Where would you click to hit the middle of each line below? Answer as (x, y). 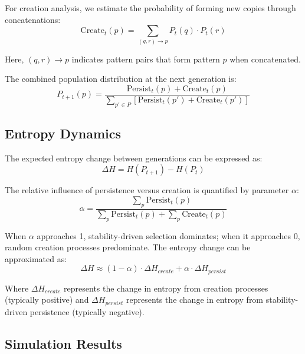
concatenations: (33, 19)
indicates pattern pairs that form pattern (146, 59)
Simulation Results (63, 343)
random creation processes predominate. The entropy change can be (128, 247)
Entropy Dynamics (63, 133)
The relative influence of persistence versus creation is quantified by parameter (147, 190)
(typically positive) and (47, 300)
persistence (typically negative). (87, 311)
